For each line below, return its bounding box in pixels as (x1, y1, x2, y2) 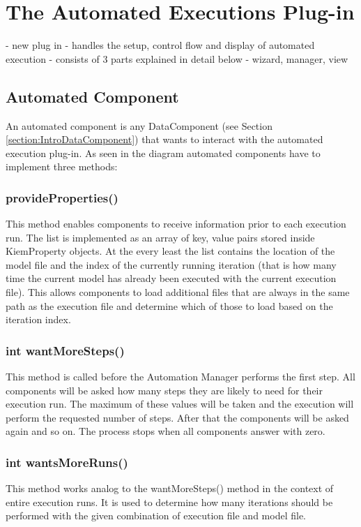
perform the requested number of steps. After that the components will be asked (6, 410, 349, 424)
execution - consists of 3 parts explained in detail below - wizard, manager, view (6, 51, 348, 66)
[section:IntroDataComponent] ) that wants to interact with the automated (6, 132, 323, 147)
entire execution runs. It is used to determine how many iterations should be (6, 494, 333, 509)
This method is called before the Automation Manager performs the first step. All (6, 369, 355, 384)
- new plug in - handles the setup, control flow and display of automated (6, 38, 315, 52)
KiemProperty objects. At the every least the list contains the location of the (6, 244, 335, 258)
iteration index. (6, 312, 71, 327)
